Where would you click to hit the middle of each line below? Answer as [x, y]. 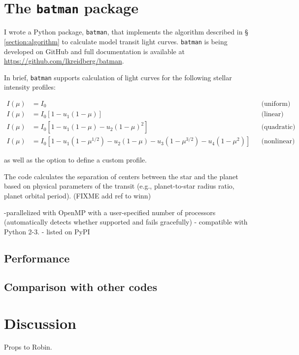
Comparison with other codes [81, 287]
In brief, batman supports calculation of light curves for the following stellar [118, 77]
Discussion [40, 323]
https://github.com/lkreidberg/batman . [64, 61]
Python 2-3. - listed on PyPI [47, 231]
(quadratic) [278, 127]
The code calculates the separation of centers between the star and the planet [121, 176]
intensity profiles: [30, 87]
